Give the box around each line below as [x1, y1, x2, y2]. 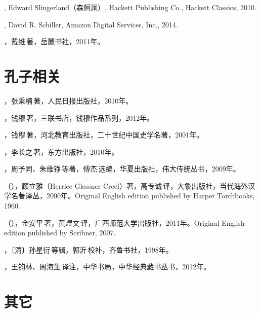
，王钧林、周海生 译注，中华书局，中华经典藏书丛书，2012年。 [4, 261, 211, 272]
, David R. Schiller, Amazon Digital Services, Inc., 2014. [4, 19, 178, 29]
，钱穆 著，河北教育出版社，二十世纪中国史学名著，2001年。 [4, 129, 204, 140]
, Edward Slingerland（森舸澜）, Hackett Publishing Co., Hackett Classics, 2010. [4, 2, 256, 12]
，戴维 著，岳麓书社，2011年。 [4, 36, 105, 47]
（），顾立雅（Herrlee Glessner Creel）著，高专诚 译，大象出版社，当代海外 [4, 180, 248, 191]
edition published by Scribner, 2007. [4, 227, 116, 238]
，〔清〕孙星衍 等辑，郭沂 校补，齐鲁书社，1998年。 [4, 244, 173, 255]
